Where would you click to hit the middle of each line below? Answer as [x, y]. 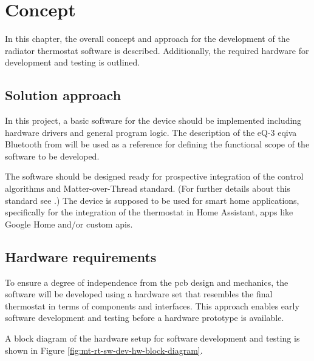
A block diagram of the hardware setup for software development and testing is [152, 338]
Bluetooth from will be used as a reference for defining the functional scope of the [157, 144]
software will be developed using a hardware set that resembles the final [139, 294]
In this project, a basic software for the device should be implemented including [153, 120]
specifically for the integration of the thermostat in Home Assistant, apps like [149, 212]
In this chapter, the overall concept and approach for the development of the [147, 39]
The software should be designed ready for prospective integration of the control [154, 176]
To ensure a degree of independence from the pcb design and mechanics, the [147, 282]
